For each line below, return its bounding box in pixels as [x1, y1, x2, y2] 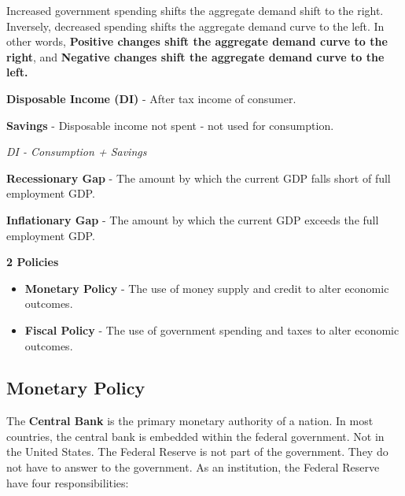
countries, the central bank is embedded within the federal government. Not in [6, 428, 385, 444]
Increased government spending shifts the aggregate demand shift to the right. [6, 2, 384, 18]
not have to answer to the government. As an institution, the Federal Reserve [6, 459, 380, 476]
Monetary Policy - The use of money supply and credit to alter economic [24, 279, 389, 296]
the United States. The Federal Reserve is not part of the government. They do [6, 443, 388, 460]
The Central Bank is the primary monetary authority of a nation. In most [6, 413, 374, 429]
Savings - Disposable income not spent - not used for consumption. [6, 117, 334, 133]
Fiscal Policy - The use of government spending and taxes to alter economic [24, 321, 399, 338]
